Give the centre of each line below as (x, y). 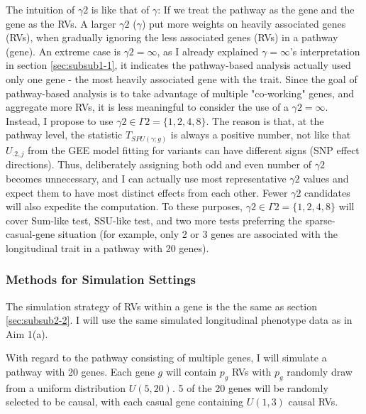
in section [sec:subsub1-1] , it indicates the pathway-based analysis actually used (178, 65)
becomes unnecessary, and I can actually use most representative (146, 178)
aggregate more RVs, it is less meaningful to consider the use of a (147, 107)
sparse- (320, 220)
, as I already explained (208, 51)
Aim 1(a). (27, 333)
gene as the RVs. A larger (61, 23)
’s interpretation (325, 51)
